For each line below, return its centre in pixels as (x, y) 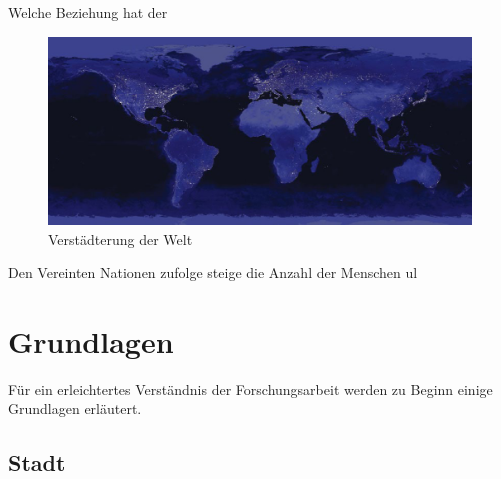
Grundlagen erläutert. (75, 408)
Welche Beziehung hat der (88, 12)
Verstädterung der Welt (120, 238)
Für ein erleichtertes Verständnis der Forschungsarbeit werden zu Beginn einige (250, 388)
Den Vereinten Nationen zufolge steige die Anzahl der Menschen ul (213, 272)
